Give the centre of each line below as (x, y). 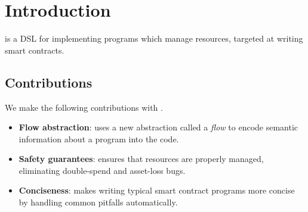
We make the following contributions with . (84, 107)
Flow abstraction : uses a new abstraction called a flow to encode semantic (158, 127)
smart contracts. (35, 50)
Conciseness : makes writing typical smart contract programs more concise (157, 190)
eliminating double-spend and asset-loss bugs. (102, 170)
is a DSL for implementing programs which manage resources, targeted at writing (154, 38)
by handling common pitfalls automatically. (98, 202)
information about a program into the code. (99, 138)
